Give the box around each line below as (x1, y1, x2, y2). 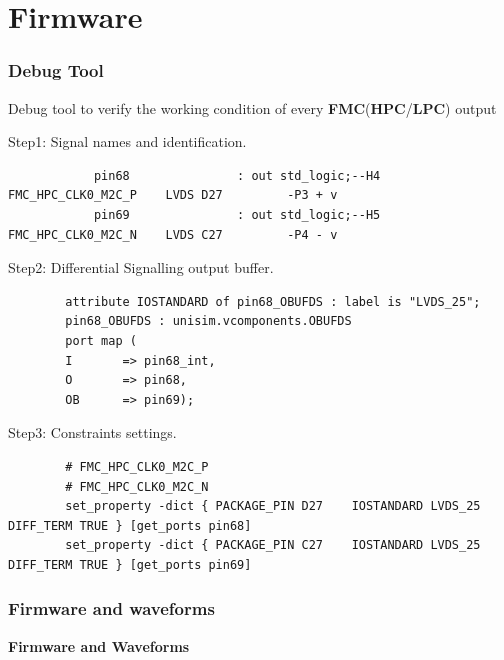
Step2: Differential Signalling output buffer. (8, 257, 274, 278)
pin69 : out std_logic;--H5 (93, 207, 381, 222)
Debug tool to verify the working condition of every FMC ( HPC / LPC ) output (8, 97, 497, 118)
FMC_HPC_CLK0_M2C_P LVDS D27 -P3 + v (8, 188, 338, 203)
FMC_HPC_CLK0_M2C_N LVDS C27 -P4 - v (8, 227, 338, 242)
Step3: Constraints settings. (8, 422, 177, 443)
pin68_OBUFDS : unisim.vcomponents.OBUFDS (65, 314, 352, 329)
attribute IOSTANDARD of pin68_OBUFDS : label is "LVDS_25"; (65, 294, 481, 309)
